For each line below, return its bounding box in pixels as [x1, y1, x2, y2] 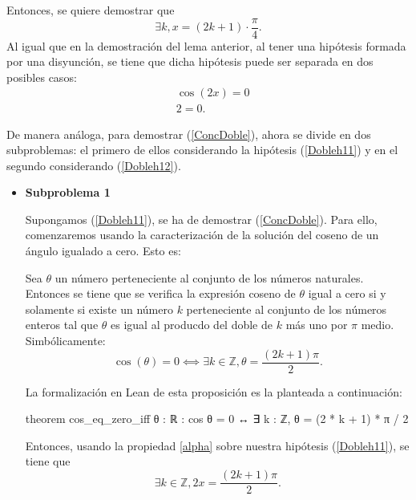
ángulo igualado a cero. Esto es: [25, 242, 181, 259]
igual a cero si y [308, 285, 386, 302]
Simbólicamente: [25, 332, 106, 349]
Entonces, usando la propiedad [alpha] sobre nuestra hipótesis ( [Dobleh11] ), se [25, 437, 410, 453]
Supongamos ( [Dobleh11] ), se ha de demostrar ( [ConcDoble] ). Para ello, [25, 210, 378, 227]
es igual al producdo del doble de [111, 316, 273, 333]
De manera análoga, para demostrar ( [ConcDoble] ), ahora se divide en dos [6, 125, 371, 142]
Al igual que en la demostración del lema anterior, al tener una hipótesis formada [6, 37, 406, 54]
